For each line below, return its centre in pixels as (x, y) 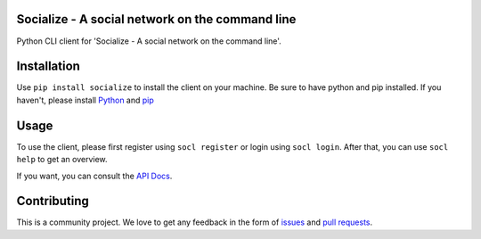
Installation (48, 66)
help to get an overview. (62, 160)
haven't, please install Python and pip (86, 100)
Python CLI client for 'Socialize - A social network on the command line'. (149, 41)
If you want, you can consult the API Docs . (94, 176)
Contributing (53, 201)
